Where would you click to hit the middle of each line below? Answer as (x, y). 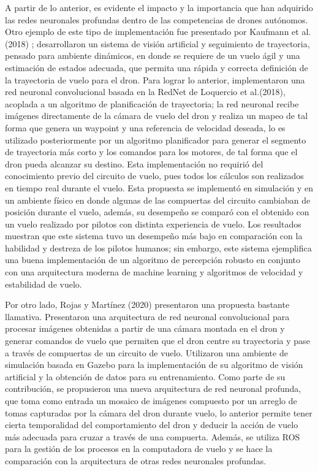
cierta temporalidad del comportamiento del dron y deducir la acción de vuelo (152, 425)
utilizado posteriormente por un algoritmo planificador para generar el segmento (156, 140)
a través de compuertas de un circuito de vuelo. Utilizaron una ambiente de (146, 352)
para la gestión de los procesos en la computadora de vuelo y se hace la (139, 449)
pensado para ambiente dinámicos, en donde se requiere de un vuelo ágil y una (153, 56)
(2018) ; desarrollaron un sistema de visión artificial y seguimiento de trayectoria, (157, 43)
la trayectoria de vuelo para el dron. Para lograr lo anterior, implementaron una (155, 79)
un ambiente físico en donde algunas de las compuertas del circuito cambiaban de (158, 200)
